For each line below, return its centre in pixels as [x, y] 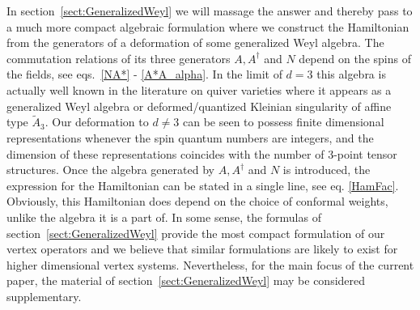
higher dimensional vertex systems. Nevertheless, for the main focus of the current [210, 264]
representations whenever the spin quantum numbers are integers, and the [190, 137]
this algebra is [351, 74]
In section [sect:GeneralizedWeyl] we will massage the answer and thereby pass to [210, 11]
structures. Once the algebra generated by [110, 170]
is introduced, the [327, 170]
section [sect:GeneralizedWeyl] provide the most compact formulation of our [196, 233]
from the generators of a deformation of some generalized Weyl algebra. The [195, 42]
